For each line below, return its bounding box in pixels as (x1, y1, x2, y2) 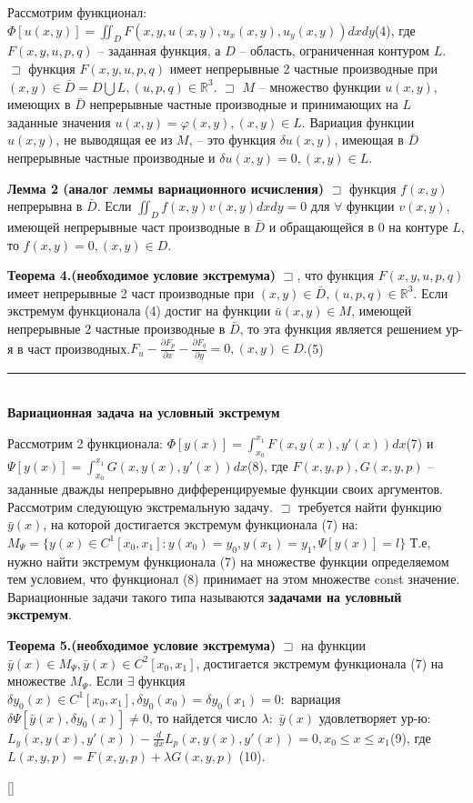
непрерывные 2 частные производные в (7, 318, 226, 337)
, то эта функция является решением (239, 318, 442, 337)
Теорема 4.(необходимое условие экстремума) (7, 266, 277, 285)
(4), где (374, 20, 416, 39)
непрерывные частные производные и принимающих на (89, 95, 398, 114)
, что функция (297, 266, 375, 285)
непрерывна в (7, 196, 83, 216)
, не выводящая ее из (55, 130, 173, 149)
